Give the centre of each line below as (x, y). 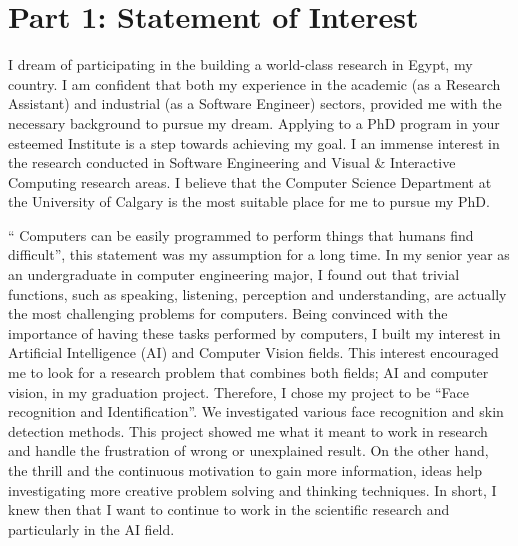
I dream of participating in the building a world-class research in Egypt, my (240, 64)
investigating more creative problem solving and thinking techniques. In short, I (252, 489)
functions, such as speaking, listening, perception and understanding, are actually (257, 293)
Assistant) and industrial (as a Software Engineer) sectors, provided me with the (255, 103)
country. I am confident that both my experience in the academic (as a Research (254, 83)
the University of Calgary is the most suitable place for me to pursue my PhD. (249, 201)
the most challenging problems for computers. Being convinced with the (228, 313)
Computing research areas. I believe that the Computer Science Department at (250, 181)
